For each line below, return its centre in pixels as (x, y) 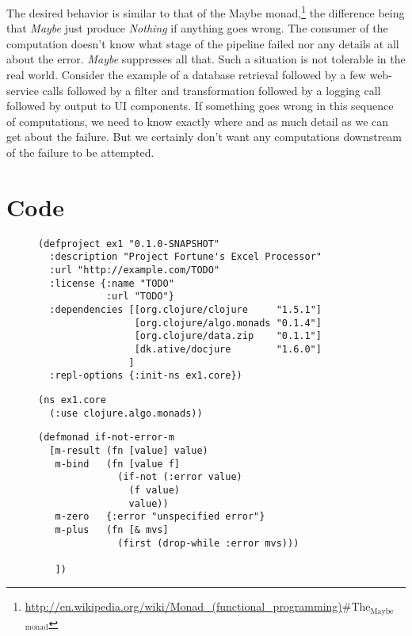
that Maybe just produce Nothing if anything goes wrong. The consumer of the (197, 28)
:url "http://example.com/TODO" (135, 270)
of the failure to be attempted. (80, 152)
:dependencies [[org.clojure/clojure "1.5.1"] (185, 310)
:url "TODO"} (140, 297)
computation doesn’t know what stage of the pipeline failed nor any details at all (203, 43)
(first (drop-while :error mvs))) (208, 543)
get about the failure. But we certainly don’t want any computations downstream (204, 137)
